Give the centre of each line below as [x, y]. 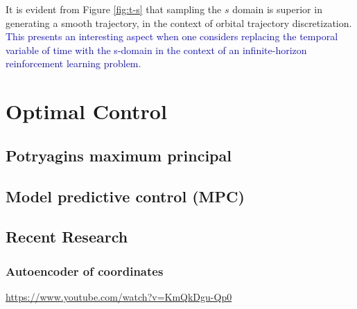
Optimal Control [86, 111]
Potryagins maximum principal [119, 155]
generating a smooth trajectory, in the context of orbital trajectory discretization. [179, 23]
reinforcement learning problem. [73, 63]
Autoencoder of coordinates [85, 271]
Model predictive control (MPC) [125, 196]
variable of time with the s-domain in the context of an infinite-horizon [156, 50]
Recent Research [67, 237]
